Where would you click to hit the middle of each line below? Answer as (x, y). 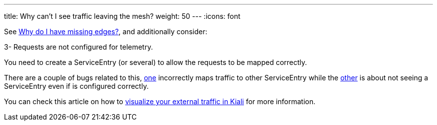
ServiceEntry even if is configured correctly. (76, 86)
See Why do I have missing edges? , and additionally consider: (106, 31)
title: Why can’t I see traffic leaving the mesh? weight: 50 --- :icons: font (122, 16)
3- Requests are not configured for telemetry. (79, 47)
